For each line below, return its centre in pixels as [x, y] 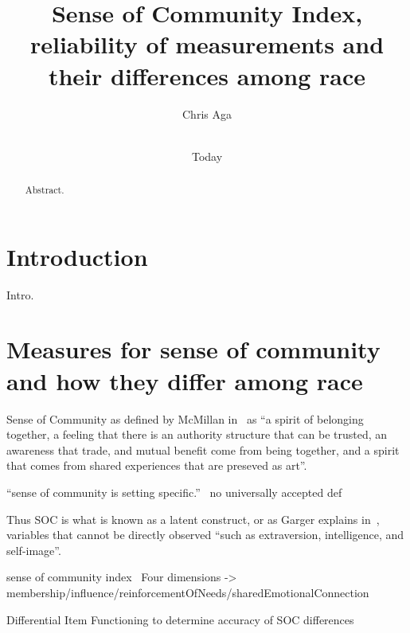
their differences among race [207, 75]
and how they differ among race [185, 380]
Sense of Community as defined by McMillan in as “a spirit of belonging [185, 418]
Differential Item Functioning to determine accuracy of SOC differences [180, 619]
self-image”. [34, 550]
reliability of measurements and [207, 44]
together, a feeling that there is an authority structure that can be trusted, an [197, 434]
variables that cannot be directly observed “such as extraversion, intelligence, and [205, 535]
